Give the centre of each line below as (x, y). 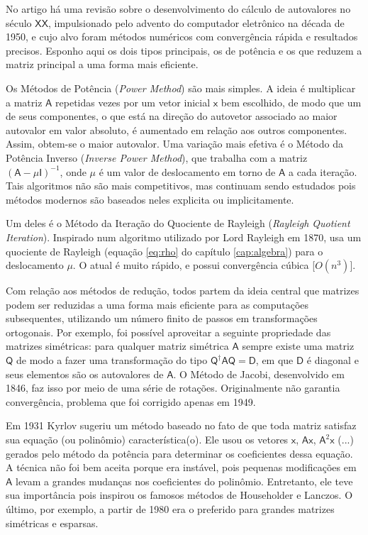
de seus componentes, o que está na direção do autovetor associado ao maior (172, 116)
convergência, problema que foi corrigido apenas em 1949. (131, 401)
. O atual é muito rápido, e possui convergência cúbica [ (194, 265)
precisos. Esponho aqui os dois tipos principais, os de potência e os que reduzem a (184, 50)
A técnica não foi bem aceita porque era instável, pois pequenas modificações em (181, 467)
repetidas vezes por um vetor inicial (133, 102)
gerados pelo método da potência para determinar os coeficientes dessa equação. (179, 453)
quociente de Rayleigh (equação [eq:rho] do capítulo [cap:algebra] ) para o (165, 251)
